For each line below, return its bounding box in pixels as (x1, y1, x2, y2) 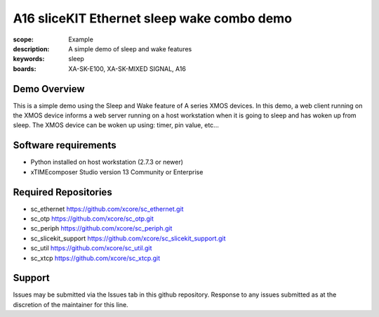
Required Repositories (13, 186, 112, 198)
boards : (13, 64, 36, 73)
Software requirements (13, 139, 117, 151)
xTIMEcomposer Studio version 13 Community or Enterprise (30, 167, 204, 176)
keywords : (13, 55, 45, 63)
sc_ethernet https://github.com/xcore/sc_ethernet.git (30, 205, 184, 213)
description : (13, 44, 50, 53)
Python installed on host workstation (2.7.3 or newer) (30, 158, 184, 167)
